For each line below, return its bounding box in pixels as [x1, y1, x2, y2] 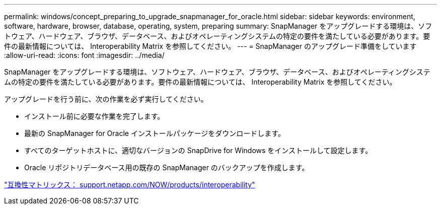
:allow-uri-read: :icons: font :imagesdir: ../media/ [4, 51, 165, 59]
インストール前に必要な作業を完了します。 [24, 112, 165, 120]
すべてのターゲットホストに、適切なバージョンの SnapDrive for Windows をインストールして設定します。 [24, 146, 373, 155]
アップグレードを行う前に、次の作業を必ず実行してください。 [4, 95, 208, 103]
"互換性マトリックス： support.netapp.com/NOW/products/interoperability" [4, 180, 255, 189]
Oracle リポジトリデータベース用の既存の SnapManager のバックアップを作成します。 [24, 163, 309, 172]
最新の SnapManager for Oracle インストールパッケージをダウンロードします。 [24, 129, 285, 137]
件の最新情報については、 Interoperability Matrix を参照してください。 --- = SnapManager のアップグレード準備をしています [4, 42, 417, 50]
